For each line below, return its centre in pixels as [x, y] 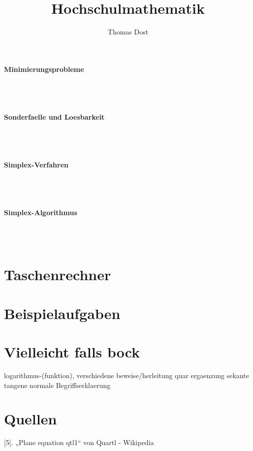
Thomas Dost [128, 32]
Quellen [31, 419]
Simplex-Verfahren [36, 164]
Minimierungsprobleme [44, 69]
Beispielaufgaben [62, 313]
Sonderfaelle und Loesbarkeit [54, 116]
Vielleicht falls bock [72, 352]
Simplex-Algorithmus [41, 212]
